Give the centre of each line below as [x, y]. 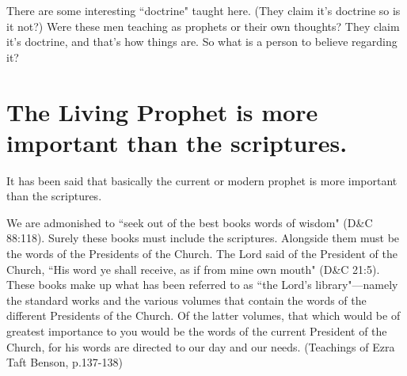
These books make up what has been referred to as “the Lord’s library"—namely [202, 285]
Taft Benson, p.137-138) [65, 362]
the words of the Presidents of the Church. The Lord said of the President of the [202, 254]
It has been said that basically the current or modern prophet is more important [202, 180]
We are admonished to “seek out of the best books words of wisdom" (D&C [190, 222]
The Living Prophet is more [162, 111]
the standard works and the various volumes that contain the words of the [186, 300]
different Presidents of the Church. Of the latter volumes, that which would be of [203, 315]
